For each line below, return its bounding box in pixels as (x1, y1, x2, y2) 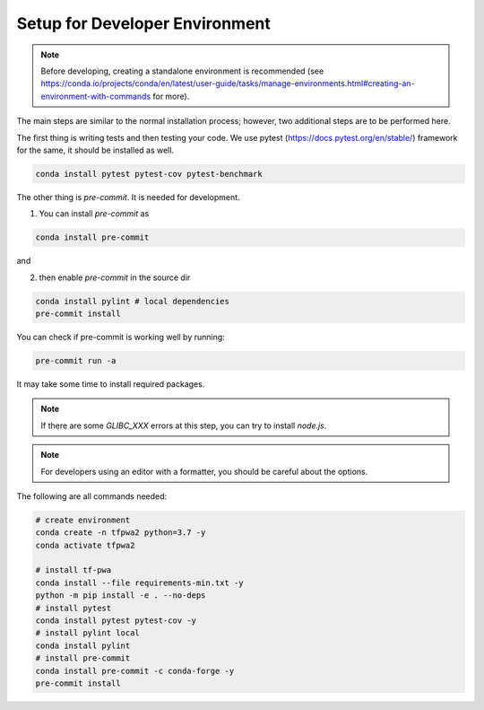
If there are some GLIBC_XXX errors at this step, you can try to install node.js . (40, 420, 327, 431)
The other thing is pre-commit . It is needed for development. (16, 191, 241, 202)
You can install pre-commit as (39, 208, 150, 219)
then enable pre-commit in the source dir (39, 272, 191, 283)
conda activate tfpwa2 (35, 539, 135, 550)
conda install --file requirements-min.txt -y (35, 577, 244, 588)
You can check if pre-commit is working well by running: (16, 331, 226, 342)
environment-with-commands (40, 91, 151, 101)
